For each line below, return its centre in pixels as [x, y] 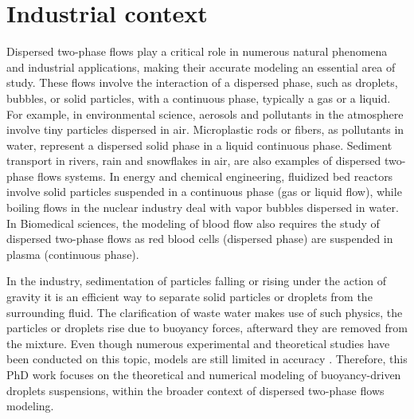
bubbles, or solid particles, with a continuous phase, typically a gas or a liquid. [199, 98]
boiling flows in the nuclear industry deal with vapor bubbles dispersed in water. [203, 208]
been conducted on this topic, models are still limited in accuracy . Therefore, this [207, 359]
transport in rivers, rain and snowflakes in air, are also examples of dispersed [194, 161]
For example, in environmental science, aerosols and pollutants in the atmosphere [205, 114]
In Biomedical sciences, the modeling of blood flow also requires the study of [193, 223]
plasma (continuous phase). [73, 254]
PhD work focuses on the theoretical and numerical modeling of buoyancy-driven [204, 374]
